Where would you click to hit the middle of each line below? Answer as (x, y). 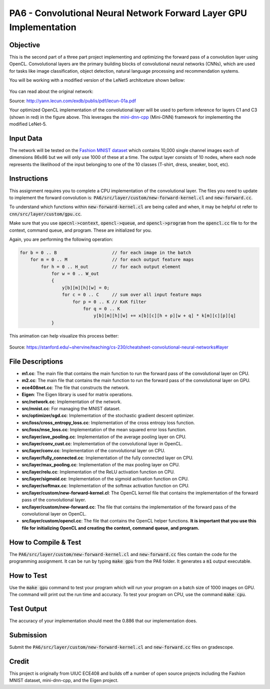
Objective (25, 45)
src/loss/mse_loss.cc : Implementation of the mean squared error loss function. (104, 430)
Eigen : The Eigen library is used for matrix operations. (77, 395)
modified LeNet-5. (28, 124)
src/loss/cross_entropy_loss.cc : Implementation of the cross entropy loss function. (108, 422)
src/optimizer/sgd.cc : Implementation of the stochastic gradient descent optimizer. (108, 416)
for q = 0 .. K (101, 309)
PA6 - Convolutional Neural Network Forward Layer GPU (128, 13)
